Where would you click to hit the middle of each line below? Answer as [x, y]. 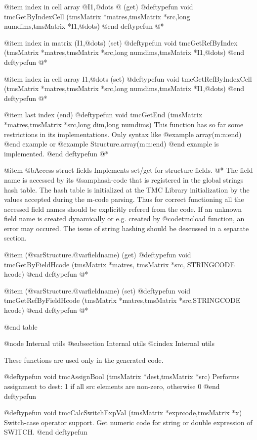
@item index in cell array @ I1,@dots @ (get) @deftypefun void [99, 6]
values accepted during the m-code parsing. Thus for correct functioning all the [124, 199]
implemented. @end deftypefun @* [56, 153]
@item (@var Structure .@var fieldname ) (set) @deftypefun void [97, 290]
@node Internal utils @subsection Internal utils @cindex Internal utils [109, 343]
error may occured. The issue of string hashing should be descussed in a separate [127, 228]
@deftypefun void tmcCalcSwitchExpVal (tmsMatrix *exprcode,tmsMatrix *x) [123, 413]
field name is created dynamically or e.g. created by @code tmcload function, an [124, 219]
